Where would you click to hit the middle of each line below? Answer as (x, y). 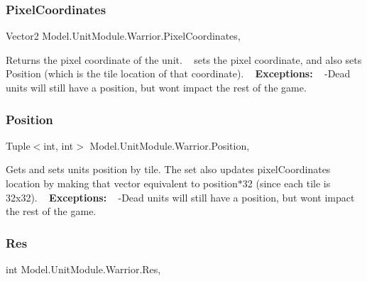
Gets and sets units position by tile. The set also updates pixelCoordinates (168, 169)
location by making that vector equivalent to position (122, 183)
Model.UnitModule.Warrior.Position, (170, 145)
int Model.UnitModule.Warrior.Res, (83, 269)
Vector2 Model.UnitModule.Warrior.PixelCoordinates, (123, 36)
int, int (59, 145)
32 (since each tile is (286, 183)
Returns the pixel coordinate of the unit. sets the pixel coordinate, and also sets (184, 59)
